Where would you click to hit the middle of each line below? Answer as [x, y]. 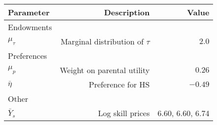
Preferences [28, 56]
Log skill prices [124, 113]
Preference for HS [119, 84]
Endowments [30, 27]
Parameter [29, 12]
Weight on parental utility [105, 70]
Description [127, 12]
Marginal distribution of [102, 41]
